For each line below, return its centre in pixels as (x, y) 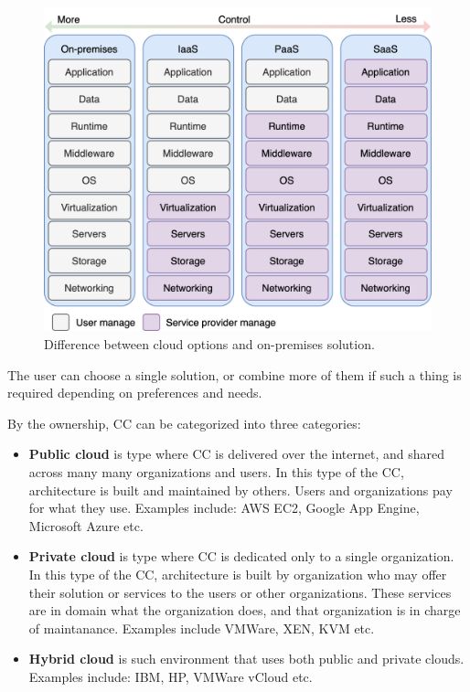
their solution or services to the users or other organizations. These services (240, 592)
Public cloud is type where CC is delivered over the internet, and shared (237, 454)
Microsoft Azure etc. (86, 525)
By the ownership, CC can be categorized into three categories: (184, 423)
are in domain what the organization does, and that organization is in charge (245, 610)
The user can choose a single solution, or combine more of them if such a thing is (235, 374)
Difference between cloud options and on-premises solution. (209, 344)
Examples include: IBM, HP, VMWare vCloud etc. (171, 676)
